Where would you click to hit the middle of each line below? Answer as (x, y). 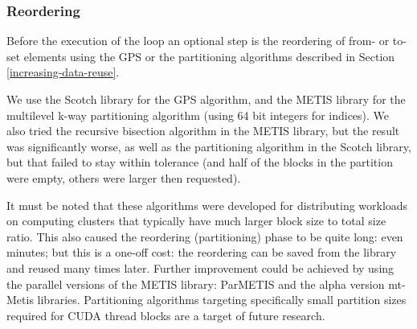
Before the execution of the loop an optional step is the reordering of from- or (198, 41)
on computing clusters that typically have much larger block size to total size (196, 221)
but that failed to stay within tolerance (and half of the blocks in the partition (200, 162)
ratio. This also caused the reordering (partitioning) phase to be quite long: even (205, 236)
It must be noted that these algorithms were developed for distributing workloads (207, 205)
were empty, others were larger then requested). (124, 177)
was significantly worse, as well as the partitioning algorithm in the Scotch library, (209, 146)
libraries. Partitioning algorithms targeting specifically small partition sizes (222, 300)
